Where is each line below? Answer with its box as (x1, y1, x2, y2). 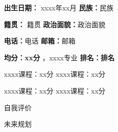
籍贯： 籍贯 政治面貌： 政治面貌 (4, 19, 106, 29)
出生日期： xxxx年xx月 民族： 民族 (4, 2, 114, 12)
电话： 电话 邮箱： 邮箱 (4, 36, 76, 46)
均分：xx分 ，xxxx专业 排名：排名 (4, 52, 115, 62)
